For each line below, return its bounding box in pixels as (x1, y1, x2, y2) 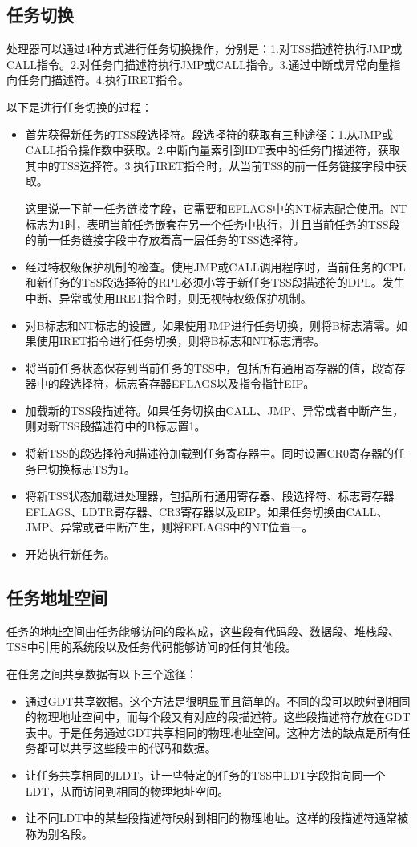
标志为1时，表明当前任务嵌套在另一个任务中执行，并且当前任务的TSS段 (25, 215, 400, 232)
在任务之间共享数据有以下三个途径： (6, 666, 197, 682)
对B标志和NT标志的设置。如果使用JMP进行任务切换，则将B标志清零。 (25, 316, 396, 333)
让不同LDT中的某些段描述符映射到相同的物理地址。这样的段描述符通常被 (25, 809, 409, 826)
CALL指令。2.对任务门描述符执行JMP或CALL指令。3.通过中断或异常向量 (6, 55, 390, 72)
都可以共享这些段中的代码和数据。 (36, 739, 217, 756)
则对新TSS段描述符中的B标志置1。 (25, 417, 206, 434)
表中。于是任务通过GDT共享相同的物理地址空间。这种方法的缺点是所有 (25, 723, 399, 740)
